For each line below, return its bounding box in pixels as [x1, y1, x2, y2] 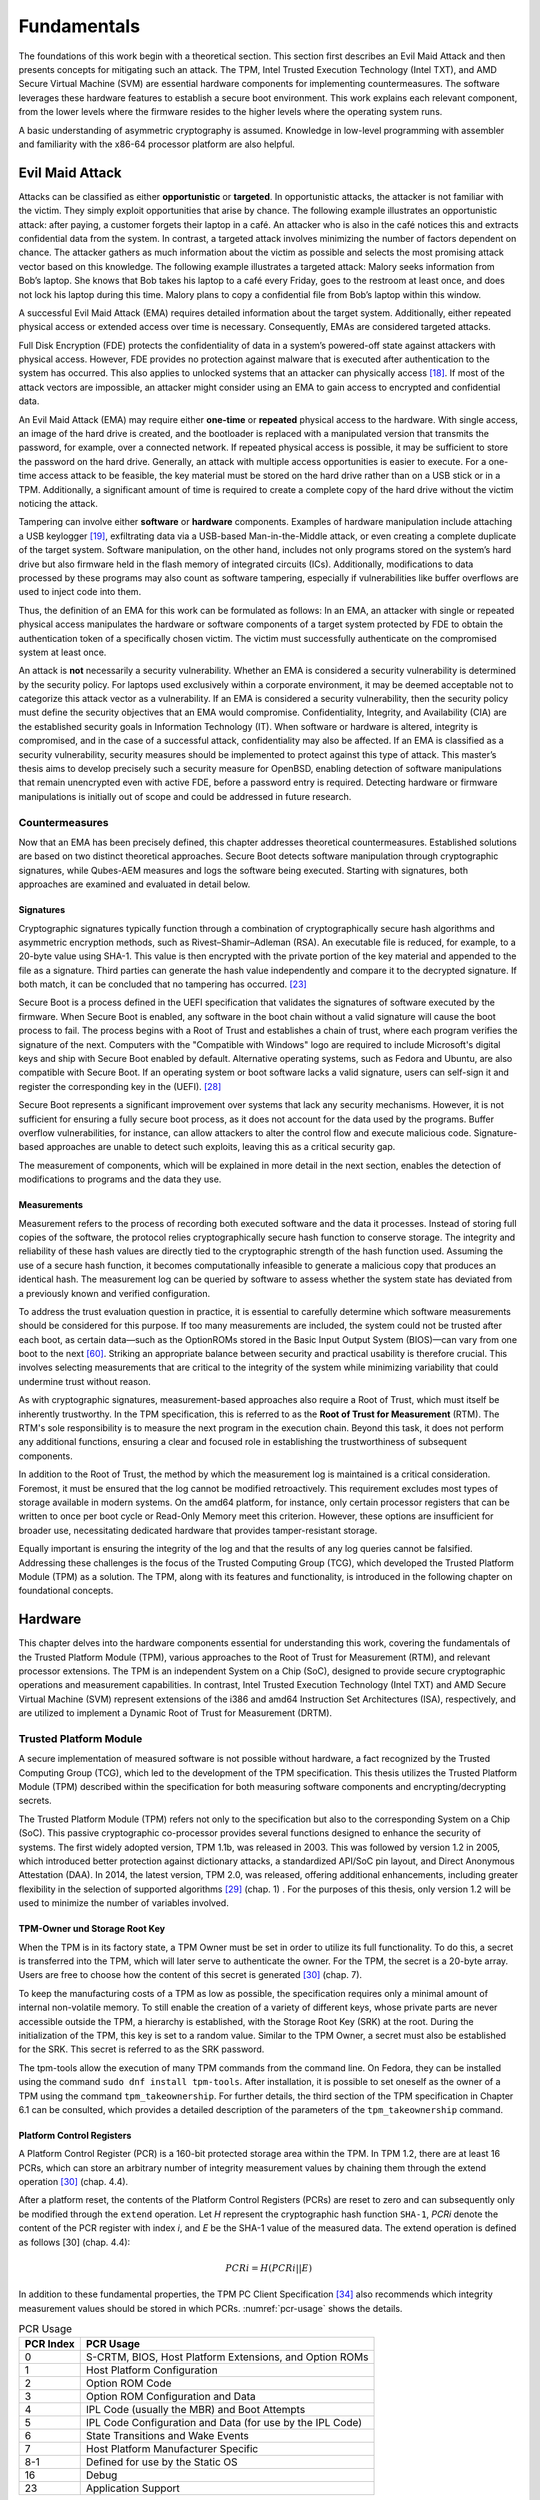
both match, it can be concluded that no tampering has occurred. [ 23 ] [18, 978, 307, 990]
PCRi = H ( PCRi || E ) [225, 2262, 313, 2274]
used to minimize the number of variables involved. [18, 1897, 229, 1909]
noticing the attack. [18, 498, 99, 509]
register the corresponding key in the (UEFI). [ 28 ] [18, 1080, 222, 1092]
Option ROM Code [85, 2376, 172, 2390]
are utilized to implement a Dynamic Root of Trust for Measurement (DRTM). [18, 1707, 333, 1719]
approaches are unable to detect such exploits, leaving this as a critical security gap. [46, 1141, 396, 1153]
